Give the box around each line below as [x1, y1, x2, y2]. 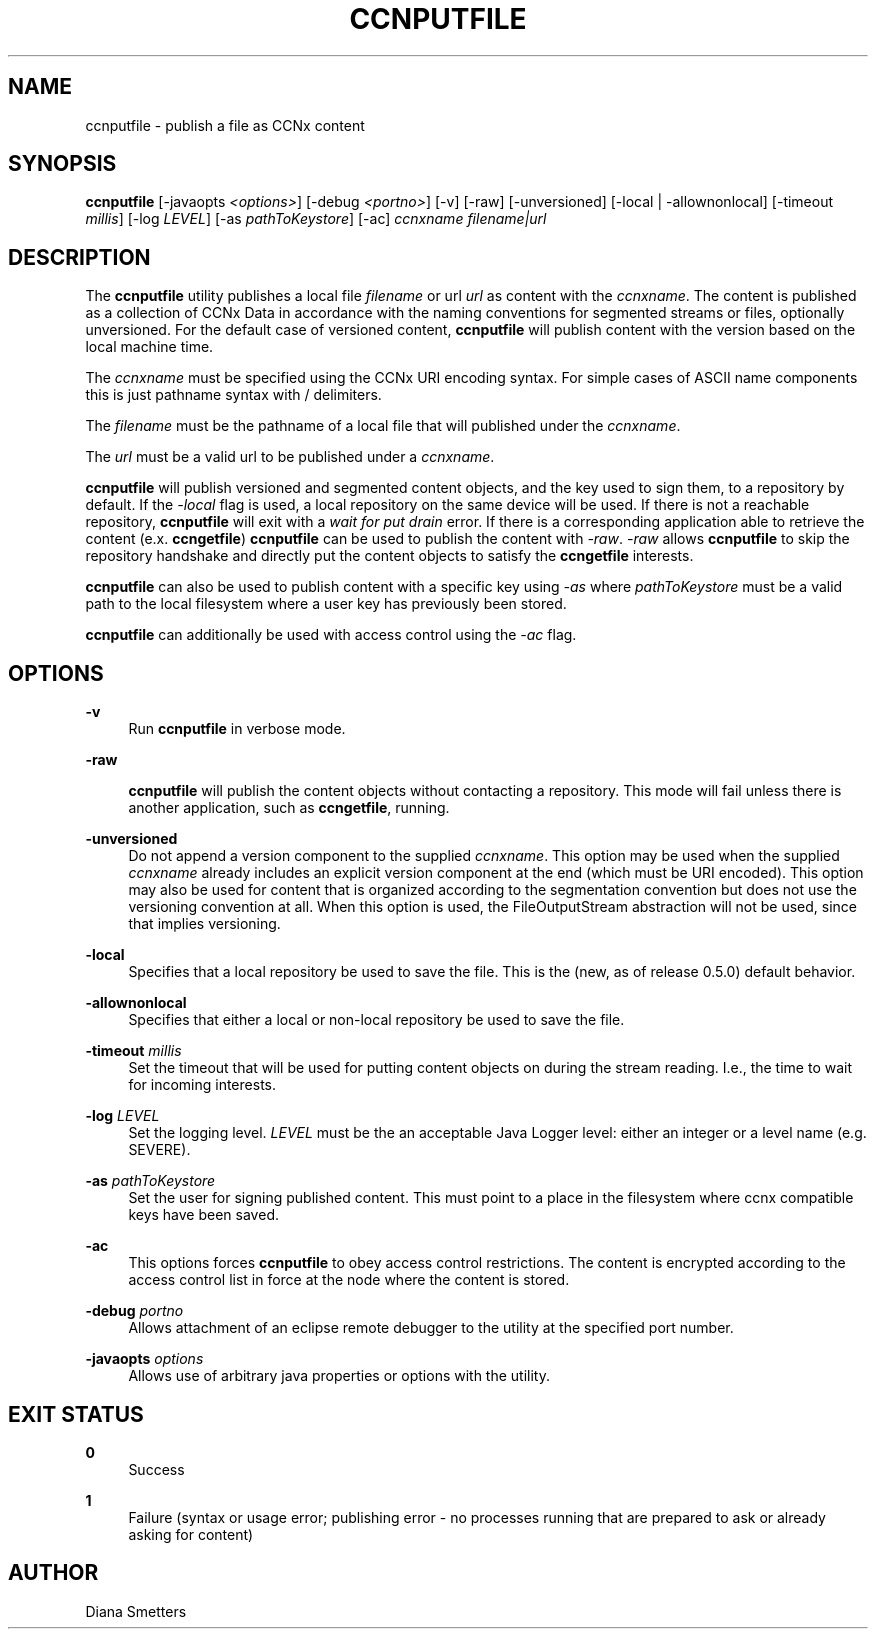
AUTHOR [8, 1560, 99, 1586]
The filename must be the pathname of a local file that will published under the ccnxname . [85, 417, 681, 435]
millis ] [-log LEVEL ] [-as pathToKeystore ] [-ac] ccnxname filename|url [85, 210, 547, 228]
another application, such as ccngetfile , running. [128, 799, 450, 817]
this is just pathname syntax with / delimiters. [85, 386, 382, 404]
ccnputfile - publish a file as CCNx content [85, 116, 365, 134]
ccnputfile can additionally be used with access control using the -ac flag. [85, 626, 577, 644]
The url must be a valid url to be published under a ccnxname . [85, 448, 495, 466]
